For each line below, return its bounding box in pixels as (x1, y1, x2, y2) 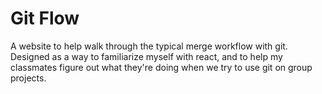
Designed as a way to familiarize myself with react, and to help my (10, 50, 283, 62)
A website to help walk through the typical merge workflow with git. (10, 40, 288, 52)
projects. (10, 72, 47, 84)
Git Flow (10, 7, 80, 30)
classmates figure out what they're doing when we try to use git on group (10, 61, 313, 73)
